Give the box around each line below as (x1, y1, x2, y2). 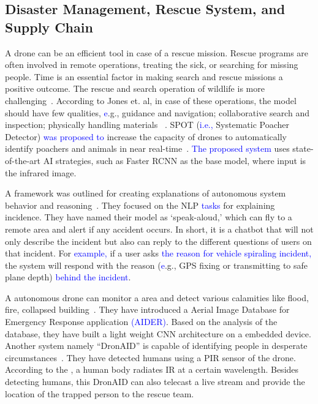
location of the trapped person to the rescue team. (5, 387, 194, 400)
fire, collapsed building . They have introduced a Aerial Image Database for (5, 303, 290, 316)
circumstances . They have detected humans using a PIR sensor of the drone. (5, 351, 296, 364)
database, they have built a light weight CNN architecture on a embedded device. (5, 327, 311, 340)
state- (292, 142, 314, 155)
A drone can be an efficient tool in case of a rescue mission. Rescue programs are (5, 46, 309, 59)
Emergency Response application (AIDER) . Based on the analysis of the (5, 315, 278, 328)
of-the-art (5, 154, 40, 166)
